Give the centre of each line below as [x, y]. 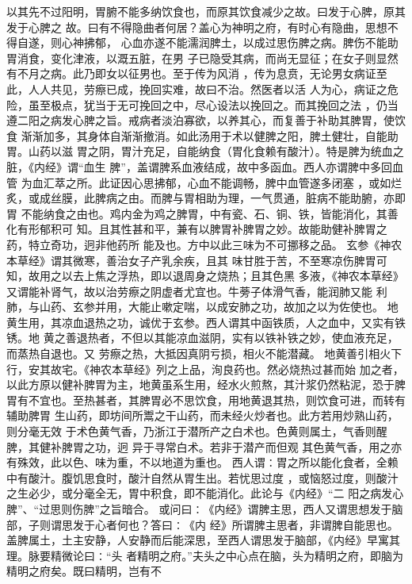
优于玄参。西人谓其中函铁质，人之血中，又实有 [272, 322]
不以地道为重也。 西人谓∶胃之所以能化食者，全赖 [269, 462]
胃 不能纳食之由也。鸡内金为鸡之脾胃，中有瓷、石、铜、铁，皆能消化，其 [197, 213]
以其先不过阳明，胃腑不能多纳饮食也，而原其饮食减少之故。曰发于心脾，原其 [206, 11]
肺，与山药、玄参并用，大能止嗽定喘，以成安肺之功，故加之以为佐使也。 [195, 307]
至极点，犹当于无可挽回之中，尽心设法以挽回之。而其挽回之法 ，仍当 [219, 104]
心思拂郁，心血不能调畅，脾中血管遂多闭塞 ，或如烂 [267, 182]
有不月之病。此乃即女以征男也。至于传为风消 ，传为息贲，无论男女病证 [191, 73]
